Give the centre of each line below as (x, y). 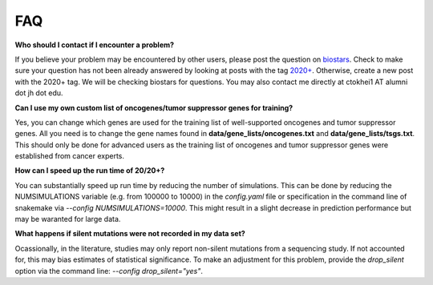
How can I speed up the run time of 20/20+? (90, 171)
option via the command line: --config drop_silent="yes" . (109, 271)
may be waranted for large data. (68, 219)
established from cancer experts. (69, 156)
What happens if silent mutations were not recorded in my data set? (130, 234)
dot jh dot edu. (39, 93)
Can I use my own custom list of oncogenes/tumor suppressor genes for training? (154, 107)
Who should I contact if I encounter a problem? (95, 45)
